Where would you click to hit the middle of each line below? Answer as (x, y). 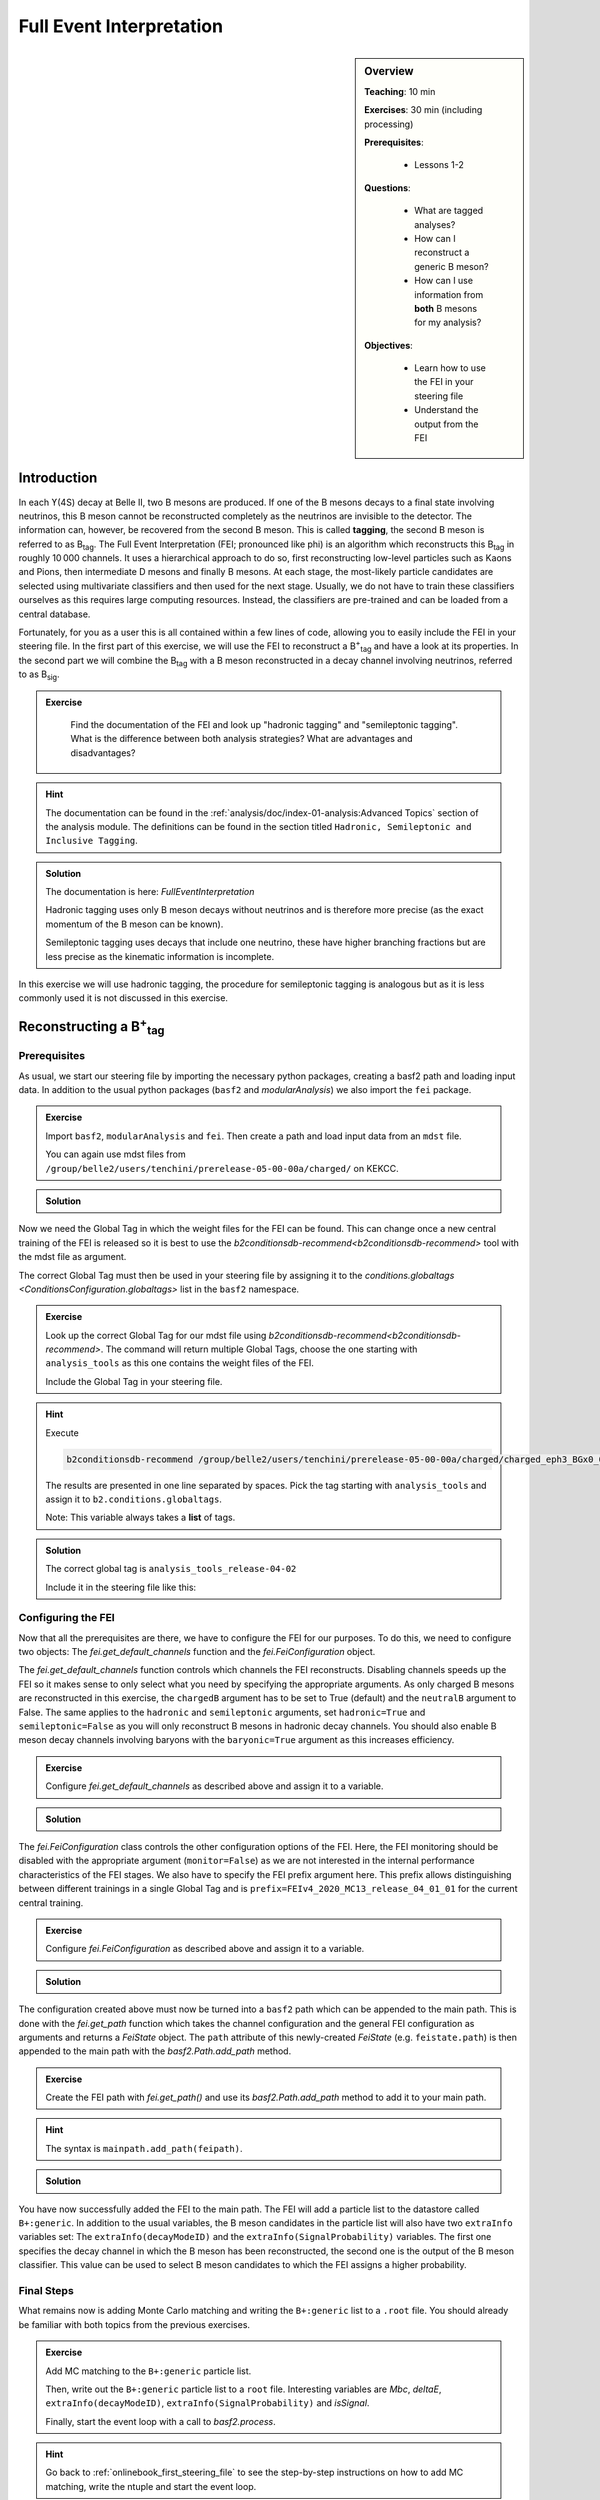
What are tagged (449, 211)
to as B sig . (39, 675)
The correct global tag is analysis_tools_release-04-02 (171, 1569)
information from (449, 294)
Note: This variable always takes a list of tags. (140, 1517)
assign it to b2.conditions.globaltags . (133, 1499)
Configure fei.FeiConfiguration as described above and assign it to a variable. (205, 1949)
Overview (389, 71)
